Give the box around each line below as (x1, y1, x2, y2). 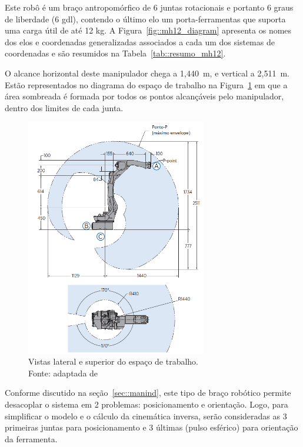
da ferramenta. (5, 432, 58, 445)
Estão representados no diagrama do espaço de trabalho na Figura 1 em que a (5, 78, 288, 91)
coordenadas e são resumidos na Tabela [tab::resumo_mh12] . (5, 47, 226, 59)
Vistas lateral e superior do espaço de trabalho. (28, 355, 199, 368)
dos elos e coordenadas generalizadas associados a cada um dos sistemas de (5, 35, 275, 48)
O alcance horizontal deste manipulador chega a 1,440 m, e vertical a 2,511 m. (5, 66, 289, 79)
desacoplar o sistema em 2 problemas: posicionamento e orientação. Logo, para (5, 398, 288, 410)
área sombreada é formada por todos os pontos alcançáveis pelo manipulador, (5, 90, 284, 102)
